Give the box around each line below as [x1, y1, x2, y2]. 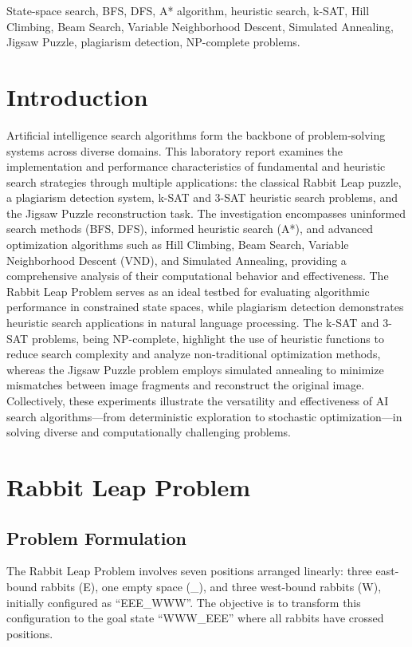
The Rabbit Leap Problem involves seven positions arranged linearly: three [6, 562, 372, 579]
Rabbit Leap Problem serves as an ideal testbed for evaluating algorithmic [6, 282, 370, 299]
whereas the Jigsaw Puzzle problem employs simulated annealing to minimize [6, 361, 384, 377]
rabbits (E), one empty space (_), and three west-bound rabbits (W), [41, 578, 382, 594]
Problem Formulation [6, 525, 186, 550]
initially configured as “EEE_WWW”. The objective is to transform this [6, 594, 361, 610]
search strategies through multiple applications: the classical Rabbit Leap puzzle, [6, 173, 402, 190]
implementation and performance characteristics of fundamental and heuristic [6, 158, 386, 175]
